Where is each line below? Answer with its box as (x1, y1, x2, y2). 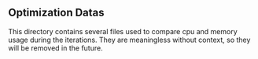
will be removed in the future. (8, 43, 104, 53)
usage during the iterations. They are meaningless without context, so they (8, 35, 251, 44)
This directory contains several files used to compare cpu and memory (8, 26, 238, 36)
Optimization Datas (8, 6, 105, 19)
